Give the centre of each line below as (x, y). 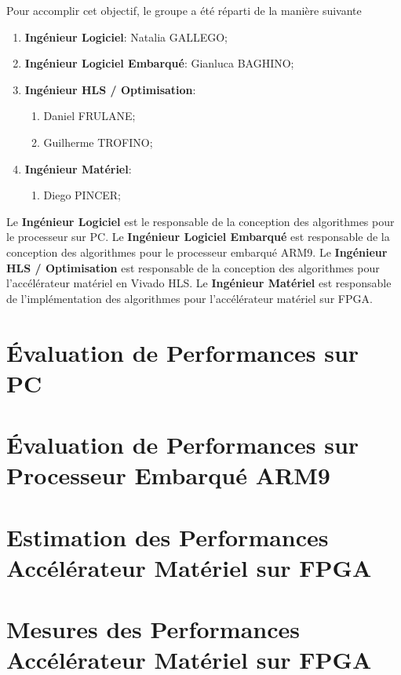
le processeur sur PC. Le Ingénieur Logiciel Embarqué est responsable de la (198, 237)
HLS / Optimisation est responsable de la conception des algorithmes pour (193, 267)
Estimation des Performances (168, 536)
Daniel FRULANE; (89, 116)
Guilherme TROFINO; (98, 142)
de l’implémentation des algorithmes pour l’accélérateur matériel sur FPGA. (190, 298)
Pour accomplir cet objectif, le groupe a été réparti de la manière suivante (184, 10)
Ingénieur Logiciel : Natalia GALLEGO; (126, 36)
